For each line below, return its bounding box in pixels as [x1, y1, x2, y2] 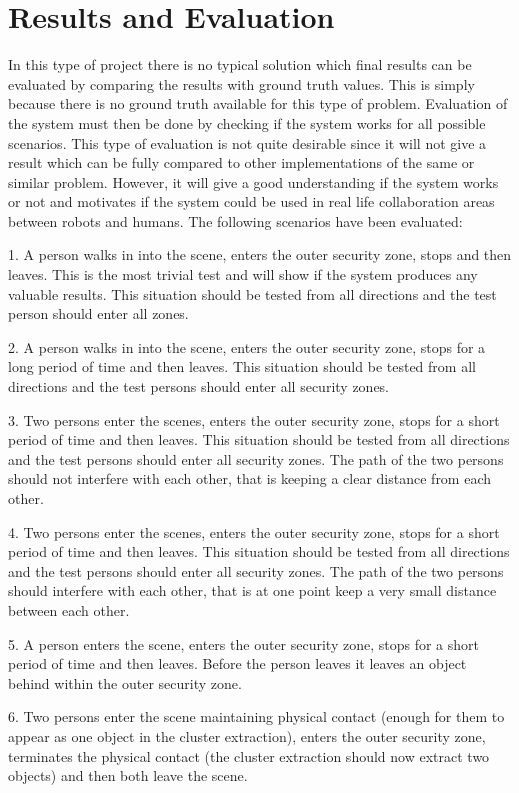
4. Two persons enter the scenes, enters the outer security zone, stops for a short [8, 521, 500, 542]
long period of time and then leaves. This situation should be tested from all [8, 356, 476, 377]
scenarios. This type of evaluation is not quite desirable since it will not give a [8, 132, 487, 153]
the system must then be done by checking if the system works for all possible [8, 112, 486, 133]
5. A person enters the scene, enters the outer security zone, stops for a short [8, 633, 479, 654]
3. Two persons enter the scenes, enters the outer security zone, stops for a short [8, 409, 500, 430]
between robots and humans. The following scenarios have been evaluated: [8, 210, 463, 231]
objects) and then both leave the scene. [8, 765, 248, 786]
